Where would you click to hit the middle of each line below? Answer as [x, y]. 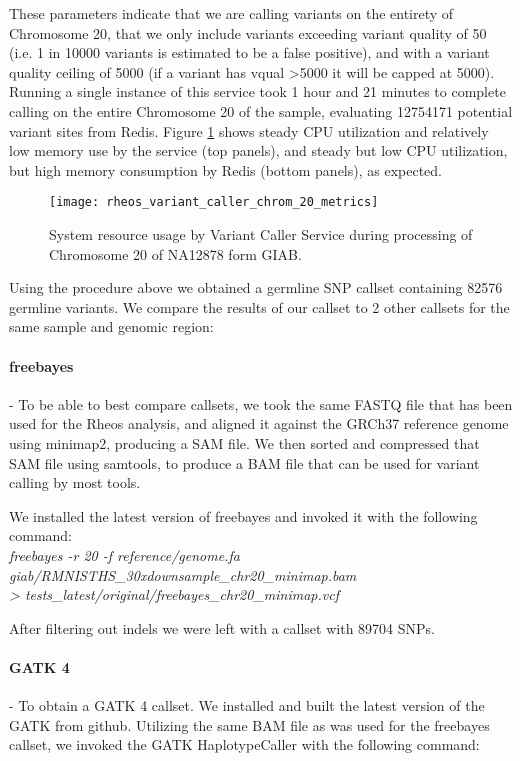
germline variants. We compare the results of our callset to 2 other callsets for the [259, 306]
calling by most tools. [75, 482]
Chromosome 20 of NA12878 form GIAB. [175, 253]
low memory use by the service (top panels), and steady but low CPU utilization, [258, 150]
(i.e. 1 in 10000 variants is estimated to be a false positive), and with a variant [249, 52]
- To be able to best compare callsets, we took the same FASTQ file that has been [261, 403]
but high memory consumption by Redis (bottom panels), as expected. [225, 169]
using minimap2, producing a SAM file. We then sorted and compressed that [244, 442]
